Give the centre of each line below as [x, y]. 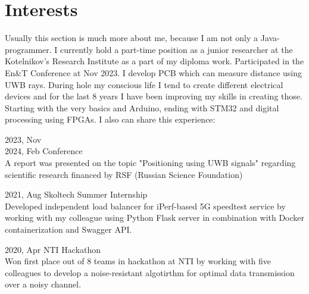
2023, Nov [23, 139]
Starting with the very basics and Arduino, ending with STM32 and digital [142, 107]
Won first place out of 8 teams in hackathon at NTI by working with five [138, 261]
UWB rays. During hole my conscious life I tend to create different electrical [144, 84]
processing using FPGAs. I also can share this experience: [110, 119]
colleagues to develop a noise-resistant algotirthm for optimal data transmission [150, 272]
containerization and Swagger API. [68, 229]
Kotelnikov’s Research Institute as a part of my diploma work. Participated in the [154, 61]
